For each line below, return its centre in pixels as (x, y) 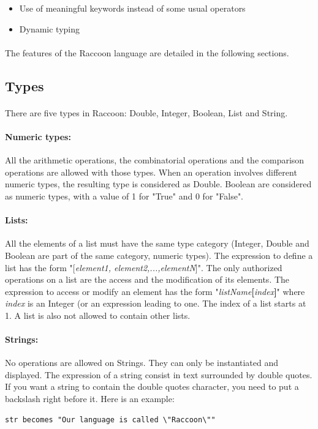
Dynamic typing (50, 28)
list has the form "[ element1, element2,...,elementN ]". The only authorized (144, 267)
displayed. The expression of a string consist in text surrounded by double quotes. (159, 374)
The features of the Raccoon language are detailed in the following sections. (147, 52)
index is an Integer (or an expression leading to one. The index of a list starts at (156, 303)
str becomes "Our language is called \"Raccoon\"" (110, 420)
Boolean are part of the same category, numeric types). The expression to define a (159, 255)
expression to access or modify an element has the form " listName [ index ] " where (155, 291)
